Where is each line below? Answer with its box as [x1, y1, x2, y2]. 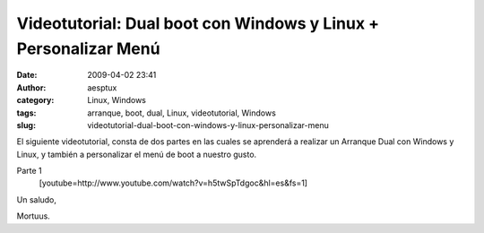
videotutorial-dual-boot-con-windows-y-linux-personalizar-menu [87, 119, 329, 130]
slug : [16, 119, 36, 130]
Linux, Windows [87, 95, 147, 106]
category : [16, 95, 55, 106]
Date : [16, 70, 38, 81]
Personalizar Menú [16, 39, 160, 58]
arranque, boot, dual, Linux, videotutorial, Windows [87, 108, 277, 118]
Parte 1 [16, 166, 42, 177]
